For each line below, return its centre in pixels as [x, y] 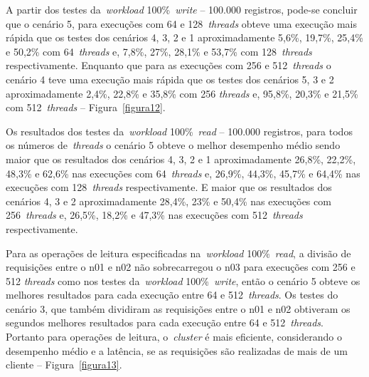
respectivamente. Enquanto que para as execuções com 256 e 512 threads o [169, 65]
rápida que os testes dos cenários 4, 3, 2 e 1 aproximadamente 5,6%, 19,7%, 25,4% [184, 37]
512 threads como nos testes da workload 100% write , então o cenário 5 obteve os [183, 280]
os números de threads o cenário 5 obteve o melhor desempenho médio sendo [173, 145]
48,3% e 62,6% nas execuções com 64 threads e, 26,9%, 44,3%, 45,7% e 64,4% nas [183, 173]
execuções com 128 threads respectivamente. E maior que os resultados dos [169, 187]
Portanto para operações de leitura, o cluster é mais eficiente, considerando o [174, 337]
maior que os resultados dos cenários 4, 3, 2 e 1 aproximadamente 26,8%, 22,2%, [181, 159]
